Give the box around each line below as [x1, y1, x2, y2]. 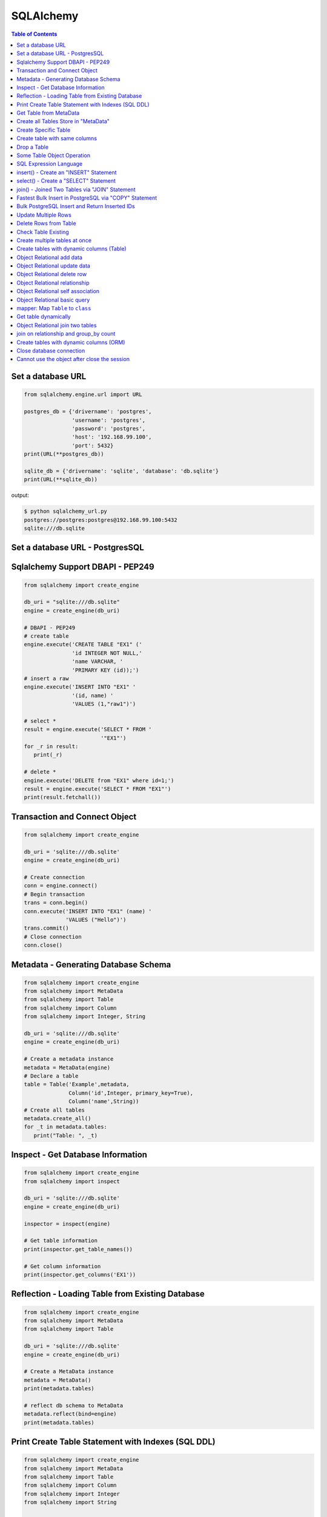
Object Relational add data [16, 254, 83, 261]
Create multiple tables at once [16, 237, 92, 244]
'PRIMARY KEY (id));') [71, 666, 139, 674]
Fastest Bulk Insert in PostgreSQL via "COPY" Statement [16, 194, 157, 201]
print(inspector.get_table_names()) [24, 1246, 133, 1252]
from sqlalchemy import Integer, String [24, 1013, 145, 1020]
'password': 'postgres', [71, 425, 145, 432]
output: [11, 492, 30, 499]
